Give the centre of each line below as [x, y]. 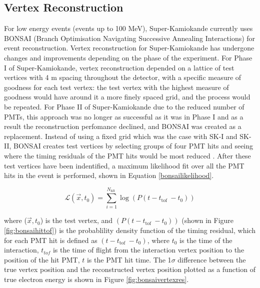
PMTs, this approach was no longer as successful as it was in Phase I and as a [124, 116]
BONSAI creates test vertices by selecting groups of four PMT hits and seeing [133, 146]
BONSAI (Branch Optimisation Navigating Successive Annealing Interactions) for [130, 38]
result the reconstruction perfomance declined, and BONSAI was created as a [123, 126]
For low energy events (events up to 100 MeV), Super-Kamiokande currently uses [128, 28]
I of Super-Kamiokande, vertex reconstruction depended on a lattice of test [119, 67]
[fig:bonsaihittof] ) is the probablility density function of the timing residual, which [130, 230]
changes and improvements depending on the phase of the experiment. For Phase [128, 57]
